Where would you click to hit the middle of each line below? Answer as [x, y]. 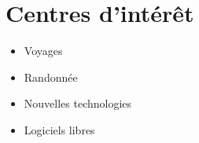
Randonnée [51, 77]
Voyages [43, 51]
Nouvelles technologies [78, 103]
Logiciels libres [59, 129]
